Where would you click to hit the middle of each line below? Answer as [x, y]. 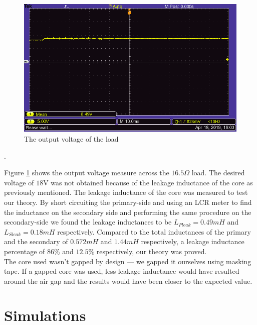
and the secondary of [36, 241]
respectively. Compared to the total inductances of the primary [154, 231]
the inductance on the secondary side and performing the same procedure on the [128, 212]
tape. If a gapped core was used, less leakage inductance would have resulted [122, 271]
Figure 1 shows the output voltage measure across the [87, 173]
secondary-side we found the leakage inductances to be [88, 222]
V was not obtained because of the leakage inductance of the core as [148, 182]
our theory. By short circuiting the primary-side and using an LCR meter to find [128, 202]
